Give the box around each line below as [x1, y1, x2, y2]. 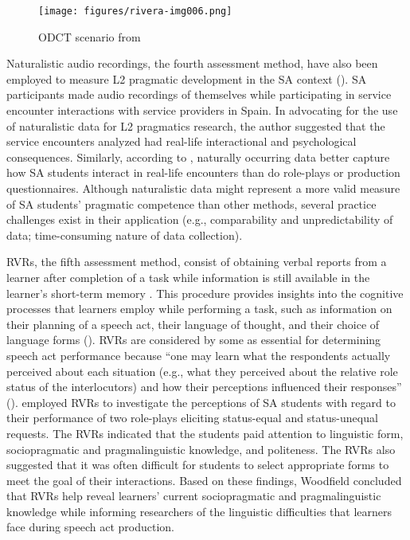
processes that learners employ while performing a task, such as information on [6, 300, 392, 317]
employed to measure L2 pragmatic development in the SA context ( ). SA [6, 70, 367, 87]
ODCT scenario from [38, 28, 141, 45]
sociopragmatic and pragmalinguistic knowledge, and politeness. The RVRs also [6, 440, 396, 457]
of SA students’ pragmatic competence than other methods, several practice [6, 195, 377, 212]
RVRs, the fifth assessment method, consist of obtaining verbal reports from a [6, 253, 387, 270]
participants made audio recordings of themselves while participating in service [6, 86, 392, 103]
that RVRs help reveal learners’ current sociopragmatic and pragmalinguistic [6, 487, 381, 504]
